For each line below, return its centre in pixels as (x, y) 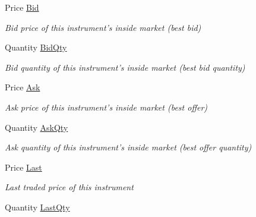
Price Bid (22, 7)
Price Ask (23, 87)
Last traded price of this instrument (69, 187)
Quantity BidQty (36, 47)
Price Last (23, 167)
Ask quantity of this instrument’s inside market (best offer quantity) (128, 147)
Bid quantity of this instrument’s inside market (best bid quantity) (125, 67)
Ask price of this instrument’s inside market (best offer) (106, 107)
